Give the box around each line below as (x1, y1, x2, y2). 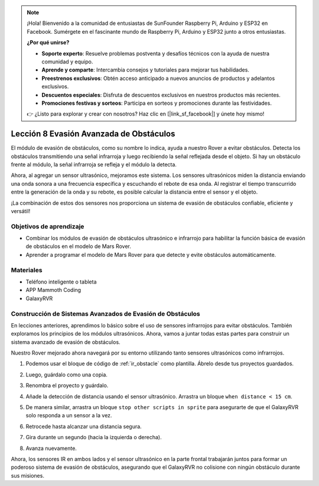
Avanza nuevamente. (25, 445, 77, 452)
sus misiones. (11, 472, 44, 479)
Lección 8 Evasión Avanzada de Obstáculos (11, 129, 175, 139)
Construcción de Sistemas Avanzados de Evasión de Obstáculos (11, 310, 200, 318)
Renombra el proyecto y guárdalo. (25, 382, 109, 389)
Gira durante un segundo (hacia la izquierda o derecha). (25, 434, 162, 441)
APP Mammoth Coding (25, 287, 82, 294)
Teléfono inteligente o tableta (25, 278, 97, 285)
